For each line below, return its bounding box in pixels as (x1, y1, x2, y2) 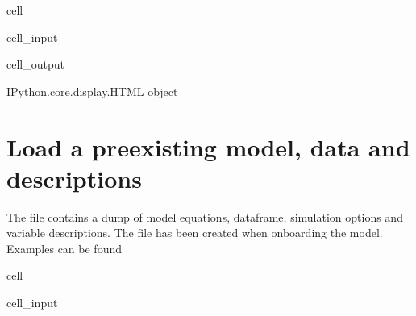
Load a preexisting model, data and (6, 130, 410, 163)
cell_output (6, 56, 64, 73)
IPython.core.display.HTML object (6, 82, 178, 99)
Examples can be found (6, 239, 123, 256)
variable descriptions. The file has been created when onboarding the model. (6, 224, 383, 241)
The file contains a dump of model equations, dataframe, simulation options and (6, 208, 403, 225)
